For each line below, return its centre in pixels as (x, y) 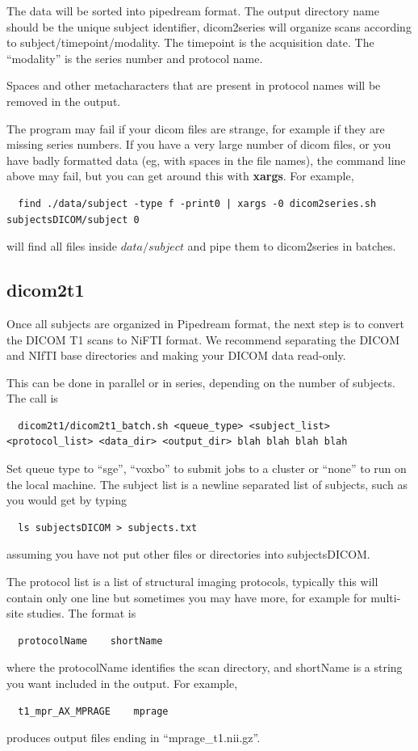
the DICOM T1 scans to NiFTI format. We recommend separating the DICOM (203, 339)
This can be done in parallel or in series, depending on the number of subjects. (201, 382)
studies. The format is (82, 613)
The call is (32, 398)
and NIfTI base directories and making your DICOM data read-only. (176, 355)
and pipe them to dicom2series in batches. (292, 246)
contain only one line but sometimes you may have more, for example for (187, 597)
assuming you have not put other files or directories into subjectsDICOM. (188, 554)
